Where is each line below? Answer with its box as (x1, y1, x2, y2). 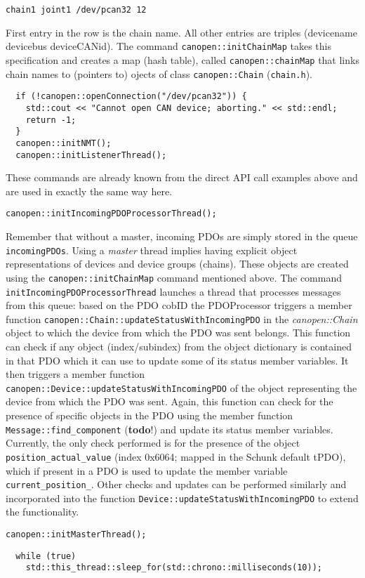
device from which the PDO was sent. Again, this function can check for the (6, 394, 333, 409)
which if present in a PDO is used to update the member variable (6, 463, 288, 478)
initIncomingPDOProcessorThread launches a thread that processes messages (6, 284, 341, 298)
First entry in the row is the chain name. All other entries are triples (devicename (6, 25, 357, 39)
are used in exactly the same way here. (6, 183, 173, 198)
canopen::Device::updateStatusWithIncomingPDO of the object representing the (6, 380, 357, 395)
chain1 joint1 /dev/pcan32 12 (6, 5, 147, 15)
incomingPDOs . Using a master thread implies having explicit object (6, 242, 298, 257)
